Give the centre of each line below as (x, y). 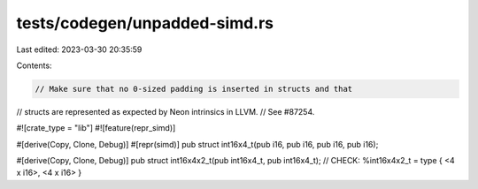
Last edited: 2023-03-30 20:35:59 (79, 49)
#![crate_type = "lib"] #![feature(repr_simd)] (96, 128)
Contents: (34, 65)
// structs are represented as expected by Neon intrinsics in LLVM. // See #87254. (166, 111)
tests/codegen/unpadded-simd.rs (145, 23)
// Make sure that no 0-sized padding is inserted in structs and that (194, 89)
